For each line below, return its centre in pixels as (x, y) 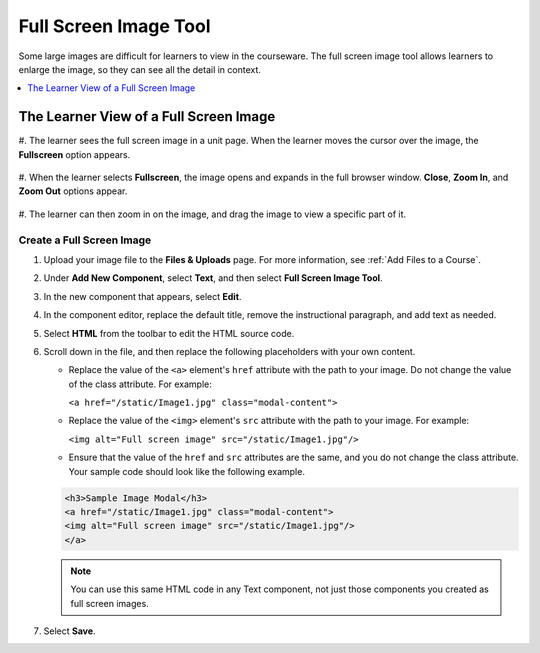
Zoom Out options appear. (73, 191)
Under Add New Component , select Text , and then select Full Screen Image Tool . (213, 278)
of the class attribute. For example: (140, 384)
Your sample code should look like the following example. (186, 471)
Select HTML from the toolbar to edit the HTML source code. (169, 333)
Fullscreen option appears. (74, 154)
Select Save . (69, 631)
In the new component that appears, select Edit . (142, 296)
